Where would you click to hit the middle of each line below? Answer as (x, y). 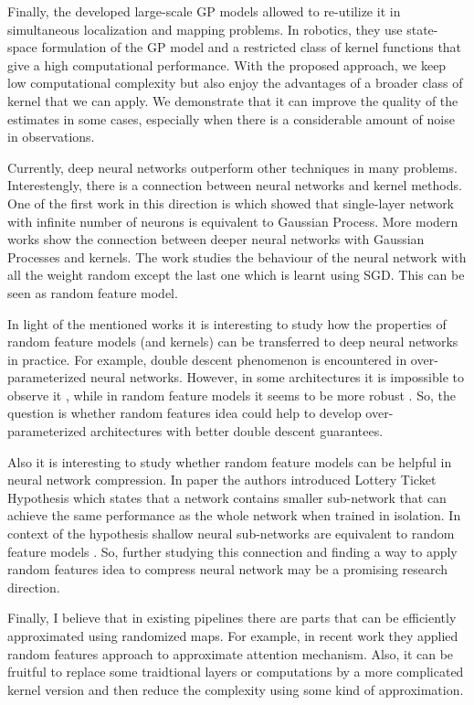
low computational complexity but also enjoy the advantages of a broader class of (235, 83)
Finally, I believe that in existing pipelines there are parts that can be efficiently (232, 618)
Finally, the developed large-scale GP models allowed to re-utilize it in (204, 11)
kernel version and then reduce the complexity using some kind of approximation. (236, 689)
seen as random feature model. (93, 292)
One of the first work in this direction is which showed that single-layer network (231, 203)
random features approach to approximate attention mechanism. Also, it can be (231, 653)
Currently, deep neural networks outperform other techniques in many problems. (232, 167)
